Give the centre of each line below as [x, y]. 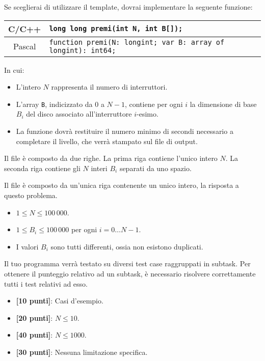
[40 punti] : [34, 335]
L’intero [28, 87]
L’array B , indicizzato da [54, 104]
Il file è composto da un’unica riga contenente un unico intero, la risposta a [122, 185]
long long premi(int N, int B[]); [116, 29]
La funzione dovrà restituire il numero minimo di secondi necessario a [125, 131]
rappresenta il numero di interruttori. [109, 87]
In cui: [14, 70]
